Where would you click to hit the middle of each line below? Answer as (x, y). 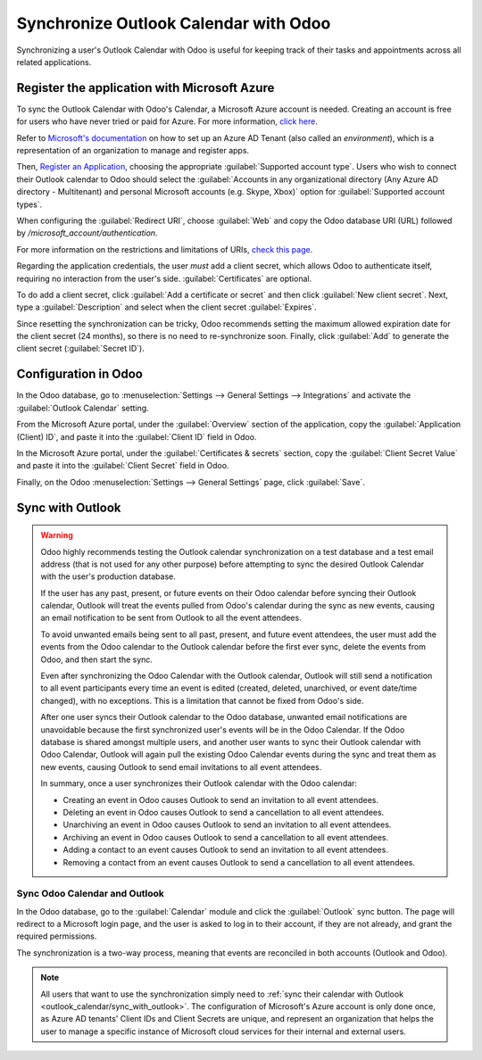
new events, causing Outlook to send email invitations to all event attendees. (181, 766)
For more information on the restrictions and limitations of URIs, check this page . (165, 249)
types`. (29, 204)
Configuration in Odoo (79, 374)
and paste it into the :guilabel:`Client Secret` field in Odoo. (123, 466)
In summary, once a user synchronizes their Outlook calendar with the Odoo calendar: (199, 783)
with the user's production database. (108, 576)
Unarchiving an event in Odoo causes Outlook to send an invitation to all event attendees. (227, 824)
